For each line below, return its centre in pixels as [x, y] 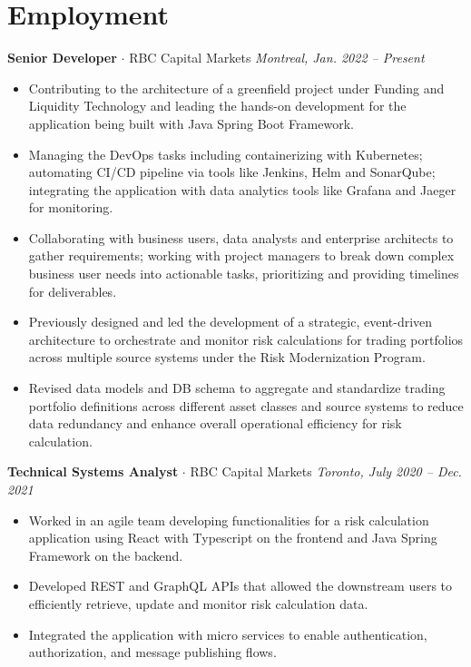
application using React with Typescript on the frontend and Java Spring [233, 538]
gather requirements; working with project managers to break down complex [241, 255]
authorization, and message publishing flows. [152, 652]
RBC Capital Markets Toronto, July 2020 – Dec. [326, 471]
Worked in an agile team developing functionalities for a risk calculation [229, 520]
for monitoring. [71, 207]
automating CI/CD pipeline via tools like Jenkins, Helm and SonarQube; [232, 172]
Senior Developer [62, 58]
